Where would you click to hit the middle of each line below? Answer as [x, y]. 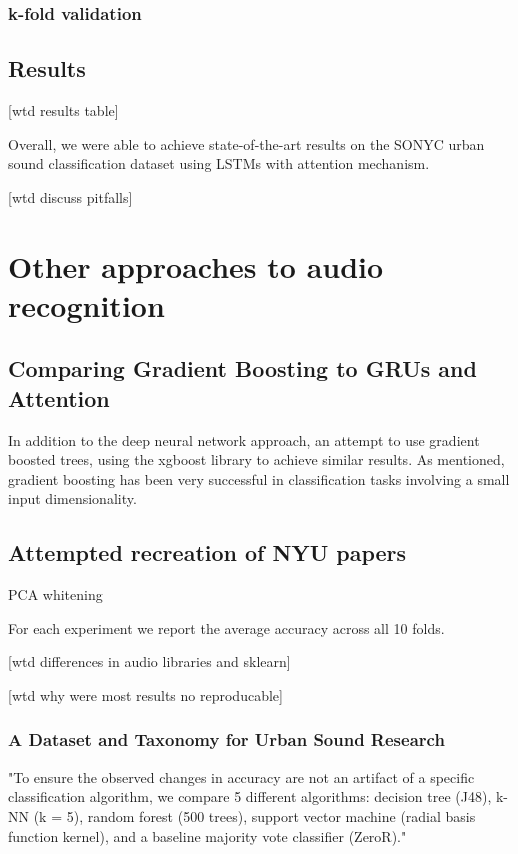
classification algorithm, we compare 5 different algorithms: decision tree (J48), [250, 796]
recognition [86, 304]
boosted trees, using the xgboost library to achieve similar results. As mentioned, [256, 459]
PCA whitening [55, 594]
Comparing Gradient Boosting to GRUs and [242, 368]
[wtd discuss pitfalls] [70, 196]
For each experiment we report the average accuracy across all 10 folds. [226, 627]
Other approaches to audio [196, 265]
